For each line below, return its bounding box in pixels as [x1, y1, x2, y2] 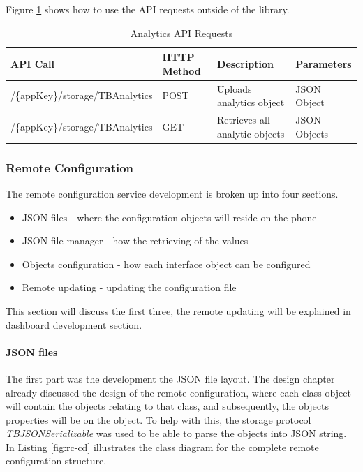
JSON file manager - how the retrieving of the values [22, 233, 249, 248]
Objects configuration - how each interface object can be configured [22, 256, 311, 271]
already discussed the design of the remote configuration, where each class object [6, 385, 351, 399]
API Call [10, 56, 55, 71]
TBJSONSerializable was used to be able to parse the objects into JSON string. [6, 426, 347, 441]
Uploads [217, 81, 252, 96]
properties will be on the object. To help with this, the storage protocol [6, 412, 311, 427]
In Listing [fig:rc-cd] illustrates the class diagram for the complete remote [6, 439, 319, 454]
